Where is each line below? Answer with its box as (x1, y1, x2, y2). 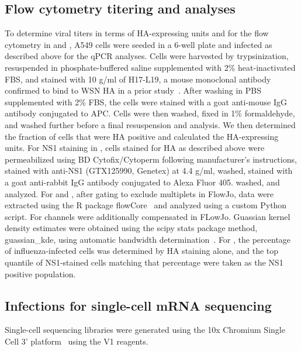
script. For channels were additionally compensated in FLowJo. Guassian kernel (5, 210, 290, 222)
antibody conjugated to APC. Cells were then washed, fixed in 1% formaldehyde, (5, 107, 295, 119)
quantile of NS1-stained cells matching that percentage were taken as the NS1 (5, 256, 283, 269)
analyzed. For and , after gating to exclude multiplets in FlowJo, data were (5, 187, 274, 199)
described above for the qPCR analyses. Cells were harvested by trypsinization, (5, 50, 289, 62)
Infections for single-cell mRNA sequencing (5, 296, 272, 314)
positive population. (5, 267, 76, 280)
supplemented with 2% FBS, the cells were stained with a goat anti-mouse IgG (5, 95, 287, 108)
